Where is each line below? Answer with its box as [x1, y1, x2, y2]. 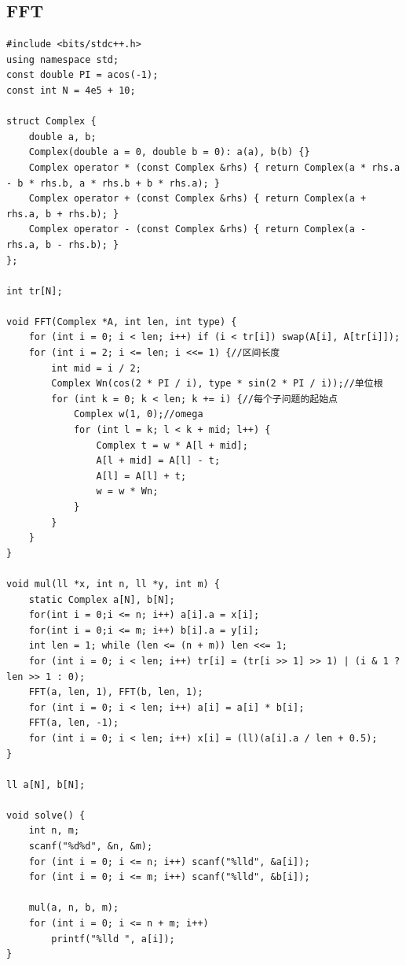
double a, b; [28, 131, 97, 142]
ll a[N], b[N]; [6, 778, 86, 790]
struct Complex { [6, 116, 97, 128]
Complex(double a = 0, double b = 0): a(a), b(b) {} [28, 146, 310, 158]
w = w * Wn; [96, 486, 159, 497]
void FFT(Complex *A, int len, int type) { [6, 316, 237, 327]
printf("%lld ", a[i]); [51, 933, 175, 945]
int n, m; [28, 825, 80, 837]
